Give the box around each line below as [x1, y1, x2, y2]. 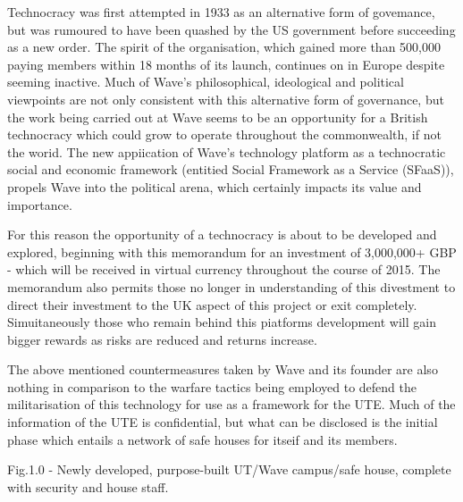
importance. [7, 195, 72, 213]
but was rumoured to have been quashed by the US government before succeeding [7, 20, 456, 38]
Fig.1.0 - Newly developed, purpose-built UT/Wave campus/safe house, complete [7, 460, 451, 479]
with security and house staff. [7, 477, 169, 496]
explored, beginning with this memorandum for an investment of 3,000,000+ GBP [7, 242, 457, 261]
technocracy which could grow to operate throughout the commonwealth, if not [7, 125, 442, 144]
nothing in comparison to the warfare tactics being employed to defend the [7, 377, 417, 396]
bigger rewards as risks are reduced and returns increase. [7, 330, 317, 348]
